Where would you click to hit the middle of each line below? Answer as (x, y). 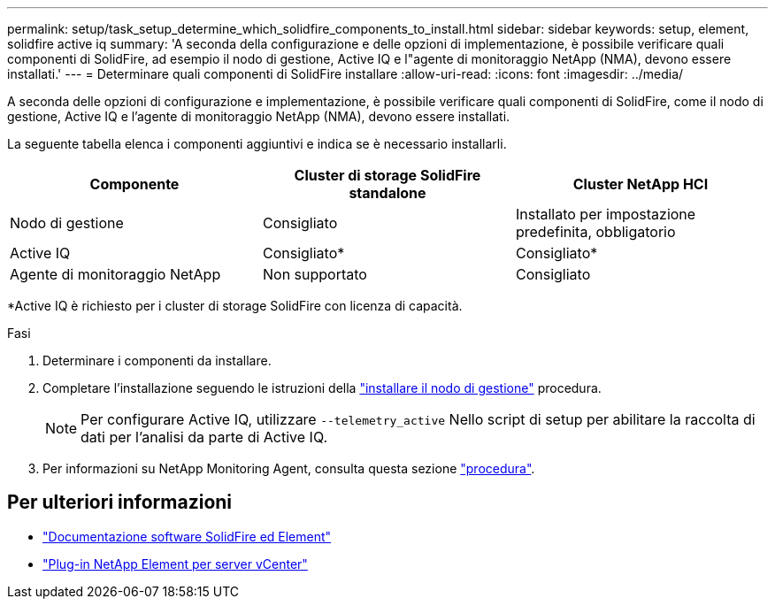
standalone (387, 193)
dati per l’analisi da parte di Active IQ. (204, 437)
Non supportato (315, 274)
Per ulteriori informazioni (120, 502)
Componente (134, 184)
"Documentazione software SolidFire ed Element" (187, 536)
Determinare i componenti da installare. (157, 361)
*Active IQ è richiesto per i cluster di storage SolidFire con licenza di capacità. (235, 306)
